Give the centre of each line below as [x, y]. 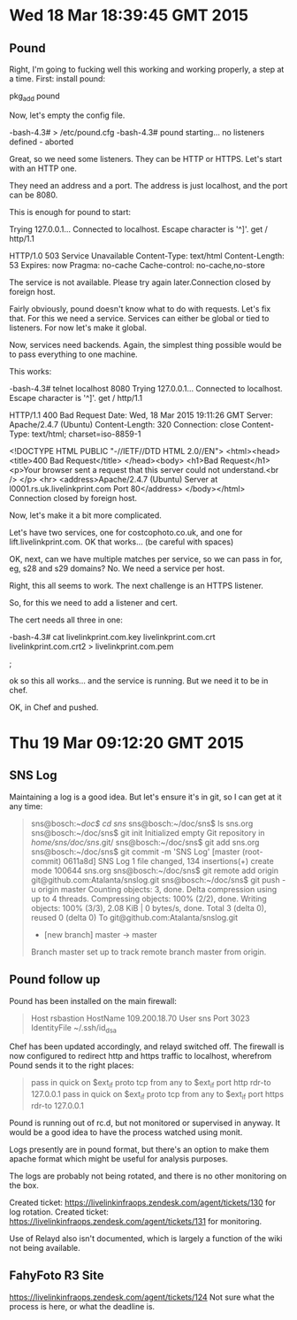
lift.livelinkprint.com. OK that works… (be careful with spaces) [122, 542]
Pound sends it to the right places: [72, 1065]
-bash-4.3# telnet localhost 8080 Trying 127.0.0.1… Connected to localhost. [146, 388]
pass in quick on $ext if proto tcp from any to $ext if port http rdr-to [151, 1084]
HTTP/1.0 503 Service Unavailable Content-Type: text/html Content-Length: [147, 255]
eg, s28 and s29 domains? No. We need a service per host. [117, 568]
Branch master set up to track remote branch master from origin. [148, 952]
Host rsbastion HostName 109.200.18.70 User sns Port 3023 [140, 1018]
